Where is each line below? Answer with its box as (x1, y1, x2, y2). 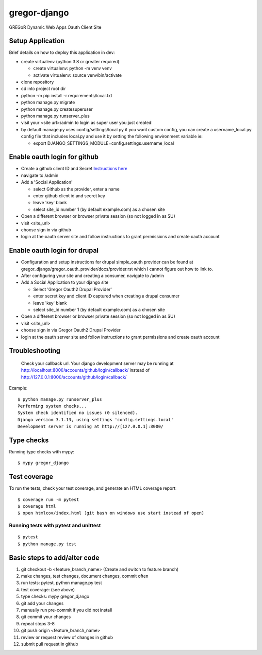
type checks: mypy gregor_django (21, 593, 90, 600)
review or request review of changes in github (21, 634, 113, 640)
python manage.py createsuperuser (21, 106, 93, 112)
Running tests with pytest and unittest (9, 522, 101, 529)
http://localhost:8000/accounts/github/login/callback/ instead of (21, 367, 150, 373)
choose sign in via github (21, 226, 71, 233)
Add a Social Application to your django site (21, 279, 109, 285)
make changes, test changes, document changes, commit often (21, 573, 148, 579)
